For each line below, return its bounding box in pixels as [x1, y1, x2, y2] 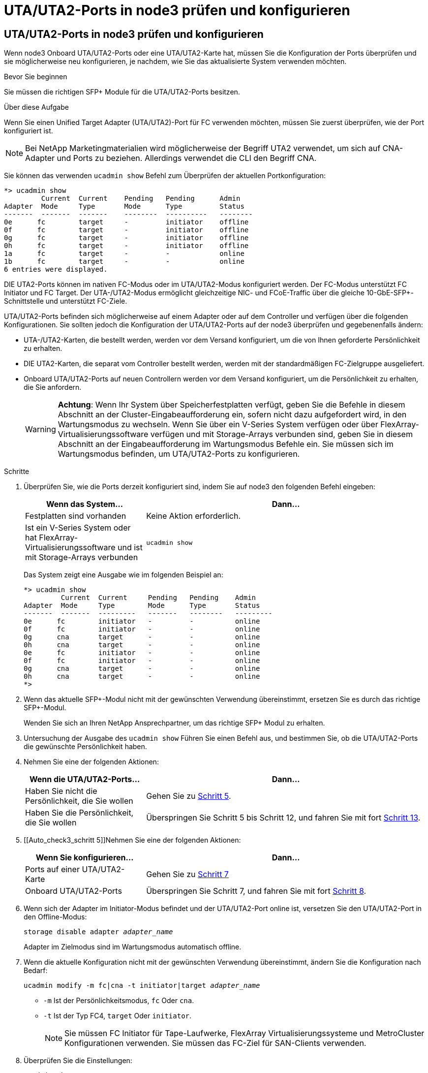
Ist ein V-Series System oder [25, 523, 131, 533]
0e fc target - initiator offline [4, 218, 249, 226]
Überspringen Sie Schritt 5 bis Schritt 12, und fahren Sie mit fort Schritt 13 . [146, 813, 421, 823]
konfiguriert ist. [4, 126, 53, 135]
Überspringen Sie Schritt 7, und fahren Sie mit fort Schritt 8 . [146, 886, 367, 896]
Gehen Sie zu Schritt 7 [146, 869, 229, 880]
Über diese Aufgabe [4, 103, 69, 112]
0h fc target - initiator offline [4, 242, 249, 250]
